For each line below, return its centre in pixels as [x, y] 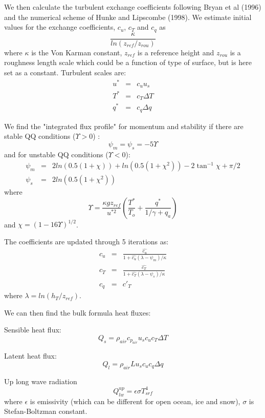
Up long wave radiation [41, 381]
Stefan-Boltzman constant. [46, 411]
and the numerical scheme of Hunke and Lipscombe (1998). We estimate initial [128, 17]
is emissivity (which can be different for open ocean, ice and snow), [135, 401]
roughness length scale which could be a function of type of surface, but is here [128, 62]
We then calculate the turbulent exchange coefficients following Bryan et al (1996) [133, 7]
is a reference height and [176, 52]
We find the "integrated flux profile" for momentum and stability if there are [124, 126]
